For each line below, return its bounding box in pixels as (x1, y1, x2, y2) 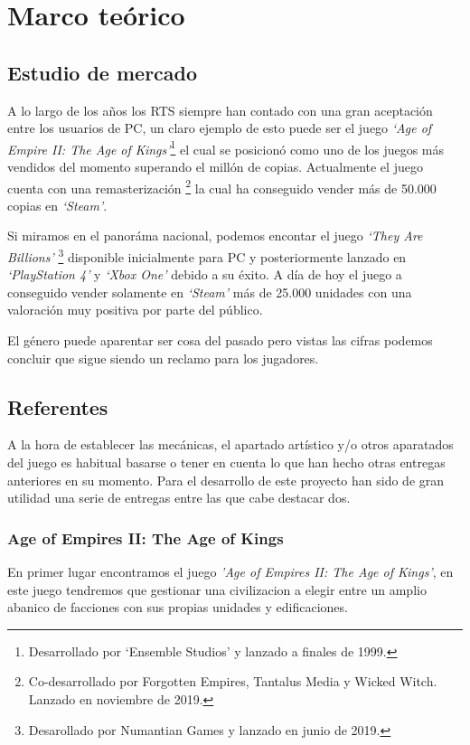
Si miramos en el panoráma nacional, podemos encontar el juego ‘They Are (7, 226, 423, 245)
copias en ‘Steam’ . (7, 195, 108, 214)
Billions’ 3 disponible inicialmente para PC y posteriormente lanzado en (7, 245, 407, 266)
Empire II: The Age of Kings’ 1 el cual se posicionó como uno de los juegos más (7, 137, 445, 158)
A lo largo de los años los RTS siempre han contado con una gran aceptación (7, 100, 433, 119)
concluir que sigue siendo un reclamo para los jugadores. (7, 348, 319, 367)
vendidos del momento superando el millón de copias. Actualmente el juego (7, 157, 423, 176)
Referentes (7, 392, 108, 420)
